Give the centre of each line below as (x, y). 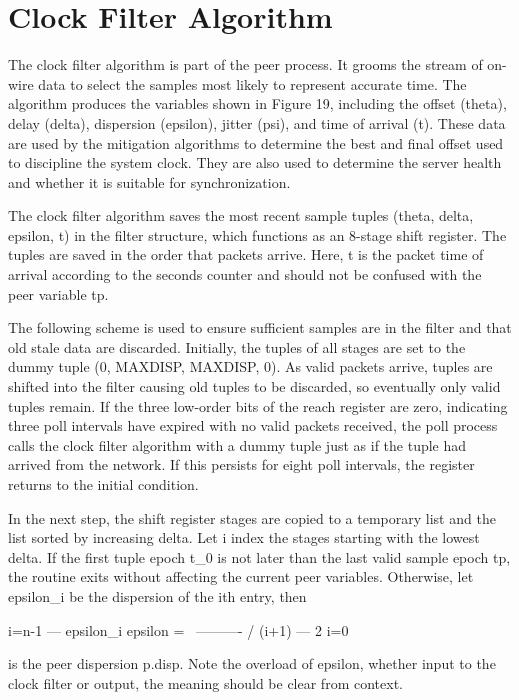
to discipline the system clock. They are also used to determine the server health (255, 162)
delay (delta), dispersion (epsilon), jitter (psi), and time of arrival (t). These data (257, 122)
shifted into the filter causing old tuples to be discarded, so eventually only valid (254, 386)
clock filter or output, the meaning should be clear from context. (205, 682)
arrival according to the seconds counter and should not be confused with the (245, 274)
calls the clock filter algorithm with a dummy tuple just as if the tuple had (237, 444)
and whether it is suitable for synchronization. (149, 181)
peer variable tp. (58, 293)
